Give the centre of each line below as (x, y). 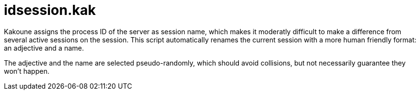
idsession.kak (50, 10)
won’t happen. (27, 71)
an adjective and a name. (44, 48)
